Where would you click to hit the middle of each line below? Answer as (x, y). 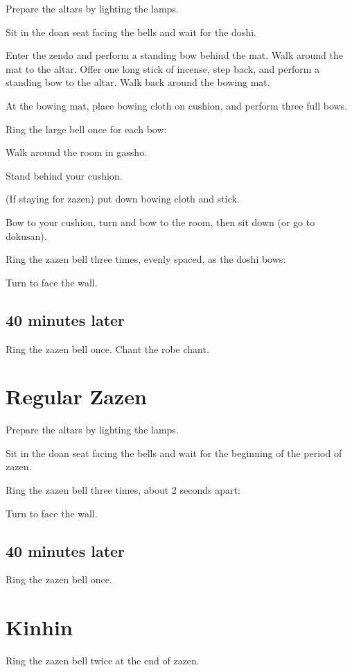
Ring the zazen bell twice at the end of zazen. (103, 661)
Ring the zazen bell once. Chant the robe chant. (107, 348)
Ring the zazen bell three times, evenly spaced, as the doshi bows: (146, 259)
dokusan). (26, 235)
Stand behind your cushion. (64, 175)
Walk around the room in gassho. (77, 152)
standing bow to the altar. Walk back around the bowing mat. (138, 82)
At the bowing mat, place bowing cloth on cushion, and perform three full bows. (177, 105)
